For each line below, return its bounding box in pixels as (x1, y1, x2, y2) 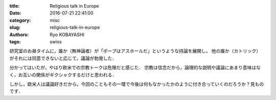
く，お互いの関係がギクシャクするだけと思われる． (9, 71, 117, 78)
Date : (9, 10, 21, 16)
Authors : (9, 31, 29, 38)
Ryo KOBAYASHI (50, 31, 84, 38)
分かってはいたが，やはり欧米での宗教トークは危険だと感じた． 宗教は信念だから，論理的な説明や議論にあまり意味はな (9, 64, 261, 71)
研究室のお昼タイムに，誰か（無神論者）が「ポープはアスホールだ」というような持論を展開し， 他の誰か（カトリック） (9, 48, 261, 54)
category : (9, 17, 31, 23)
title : (9, 3, 20, 9)
